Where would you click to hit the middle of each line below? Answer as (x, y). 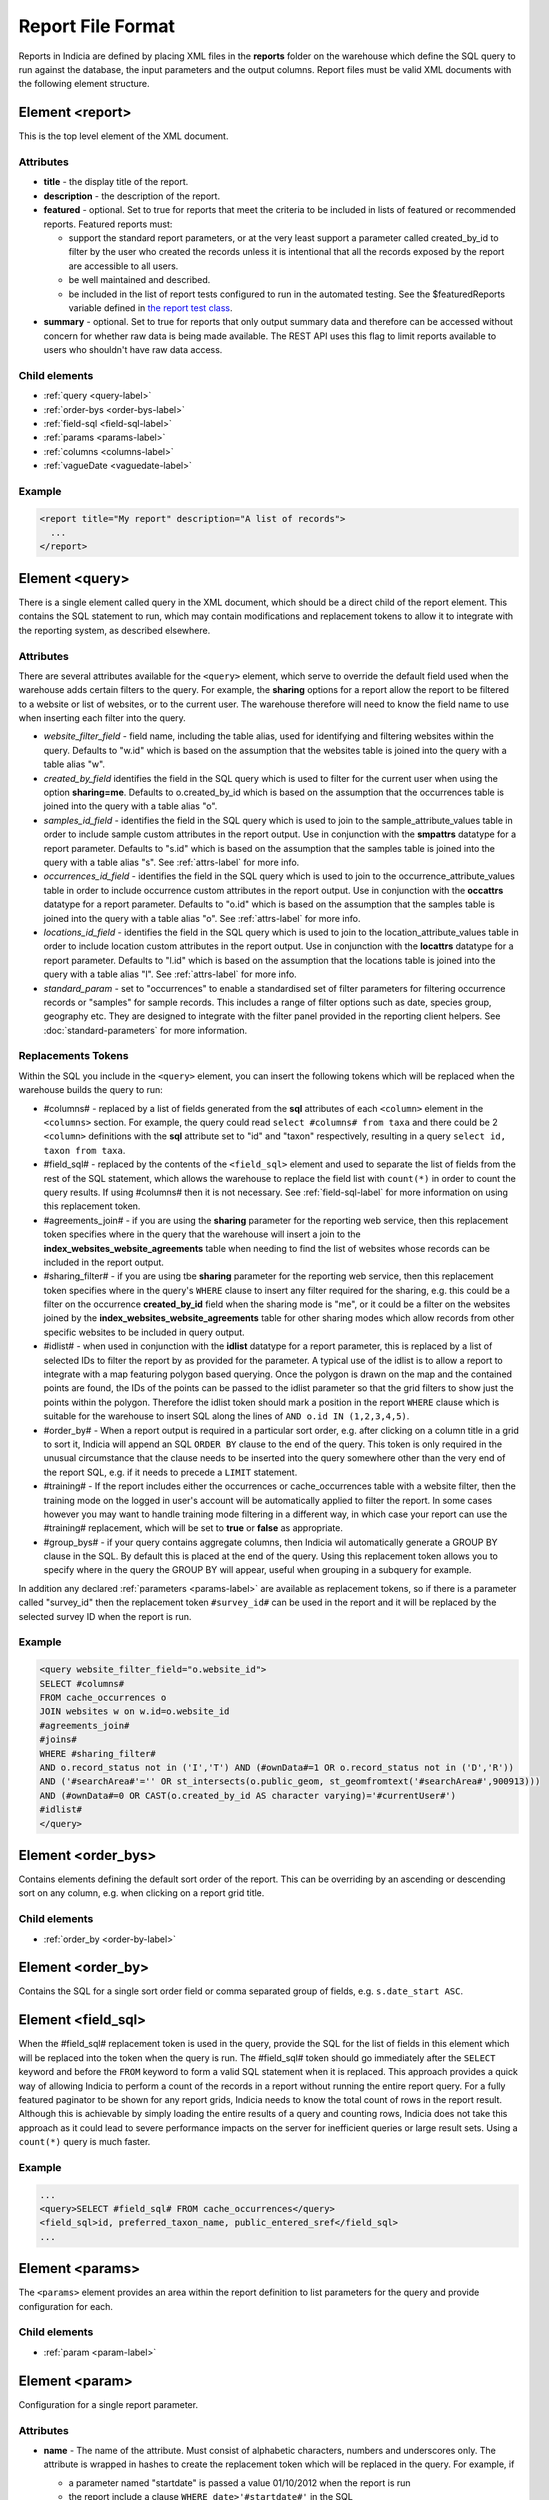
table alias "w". (74, 764)
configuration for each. (66, 2306)
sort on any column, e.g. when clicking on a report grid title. (141, 1893)
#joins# (58, 1739)
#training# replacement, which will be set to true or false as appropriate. (193, 1528)
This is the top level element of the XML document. (123, 136)
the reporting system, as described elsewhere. (114, 630)
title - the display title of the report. (116, 182)
